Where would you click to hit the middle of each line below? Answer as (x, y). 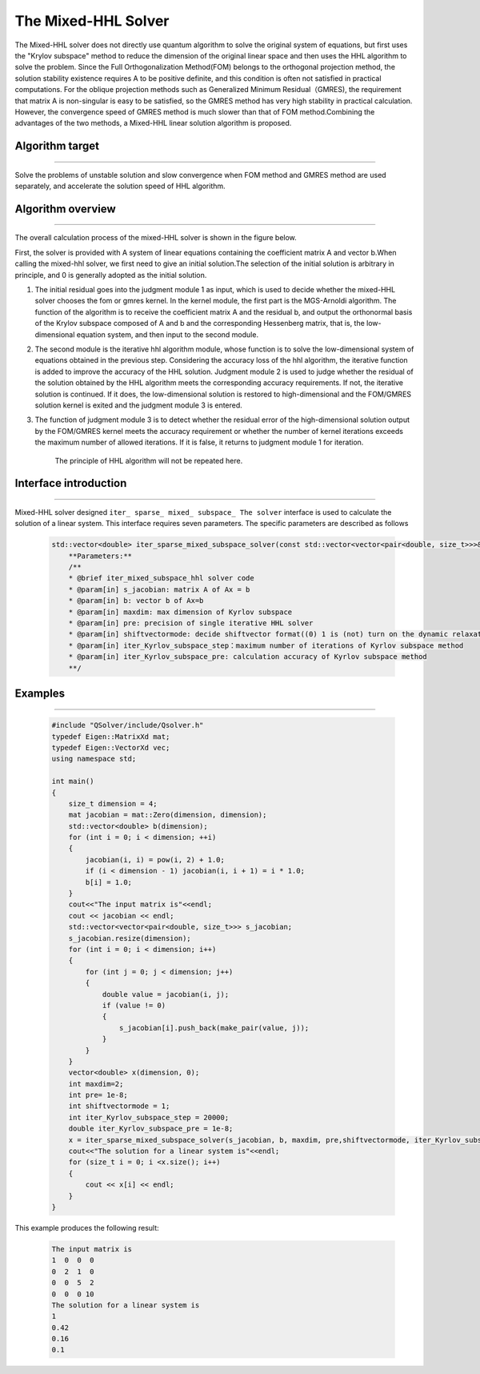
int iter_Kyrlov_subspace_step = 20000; (149, 1117)
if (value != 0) (134, 1005)
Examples (40, 693)
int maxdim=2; (96, 1084)
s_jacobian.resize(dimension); (130, 938)
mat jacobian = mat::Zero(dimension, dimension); (168, 815)
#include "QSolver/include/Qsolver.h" (128, 725)
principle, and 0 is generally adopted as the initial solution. (111, 275)
